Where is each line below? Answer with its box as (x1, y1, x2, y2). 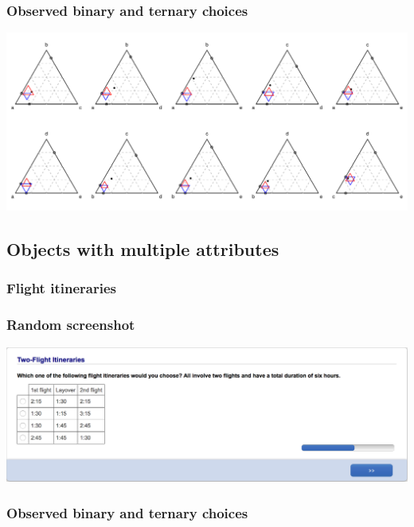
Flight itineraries (6, 278, 116, 298)
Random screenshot (6, 315, 135, 335)
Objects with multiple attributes (6, 237, 279, 262)
